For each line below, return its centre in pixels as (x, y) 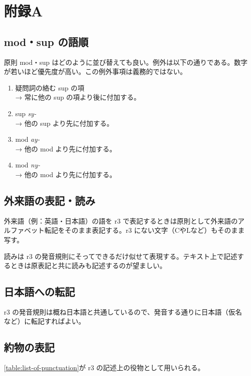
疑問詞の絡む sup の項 (50, 87)
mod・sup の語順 (46, 41)
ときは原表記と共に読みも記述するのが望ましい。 (88, 265)
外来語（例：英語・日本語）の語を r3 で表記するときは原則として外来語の (121, 220)
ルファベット (24, 230)
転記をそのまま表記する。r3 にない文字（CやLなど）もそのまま (144, 230)
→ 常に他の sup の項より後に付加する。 (78, 97)
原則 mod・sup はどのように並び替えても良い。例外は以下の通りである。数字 (126, 62)
